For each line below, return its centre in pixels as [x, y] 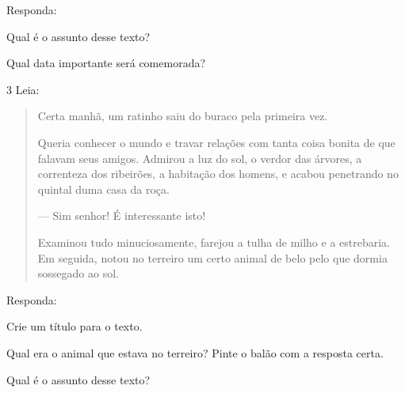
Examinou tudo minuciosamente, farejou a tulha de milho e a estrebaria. [214, 242]
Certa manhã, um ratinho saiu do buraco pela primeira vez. [183, 116]
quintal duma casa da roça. [103, 189]
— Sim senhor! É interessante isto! [122, 215]
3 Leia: [23, 89]
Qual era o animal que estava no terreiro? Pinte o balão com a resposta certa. [195, 352]
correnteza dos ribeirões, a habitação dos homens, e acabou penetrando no [218, 174]
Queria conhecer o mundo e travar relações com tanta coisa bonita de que [216, 142]
